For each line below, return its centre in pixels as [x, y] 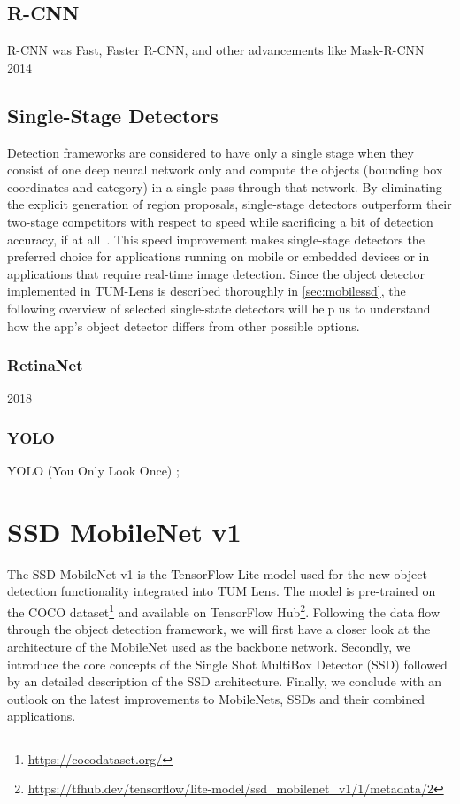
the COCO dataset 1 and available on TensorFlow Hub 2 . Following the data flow [224, 611]
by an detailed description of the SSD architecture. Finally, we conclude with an [225, 681]
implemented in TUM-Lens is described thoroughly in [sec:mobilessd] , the [207, 291]
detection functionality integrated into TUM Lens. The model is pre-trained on [222, 591]
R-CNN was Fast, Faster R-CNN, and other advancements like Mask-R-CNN [216, 50]
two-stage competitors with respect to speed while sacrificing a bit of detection [220, 221]
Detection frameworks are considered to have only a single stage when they [211, 152]
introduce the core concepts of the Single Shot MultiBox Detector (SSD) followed [227, 664]
